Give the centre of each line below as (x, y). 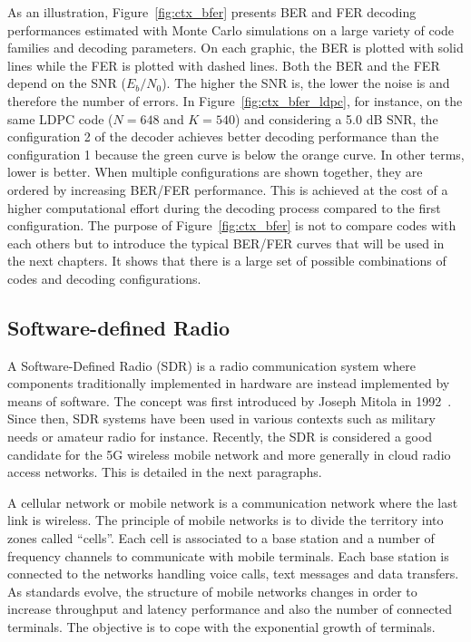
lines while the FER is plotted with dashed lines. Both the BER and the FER (224, 65)
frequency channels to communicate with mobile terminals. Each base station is (228, 555)
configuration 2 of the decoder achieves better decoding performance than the (223, 136)
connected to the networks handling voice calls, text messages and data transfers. (233, 574)
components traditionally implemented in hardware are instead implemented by (229, 383)
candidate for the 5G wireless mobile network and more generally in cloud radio (229, 454)
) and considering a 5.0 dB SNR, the (336, 118)
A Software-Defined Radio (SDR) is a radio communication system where (211, 365)
